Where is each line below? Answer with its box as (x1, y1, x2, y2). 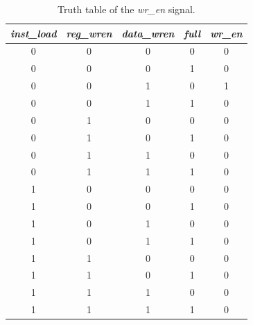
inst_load (10, 26, 57, 40)
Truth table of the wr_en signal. (57, 2, 195, 16)
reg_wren (66, 26, 112, 40)
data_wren (121, 26, 175, 40)
